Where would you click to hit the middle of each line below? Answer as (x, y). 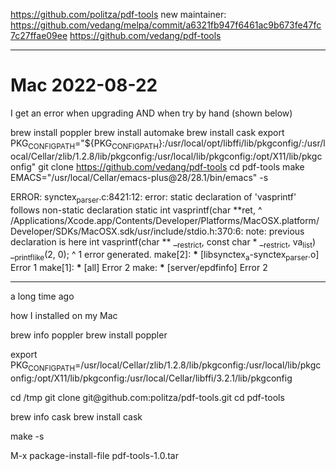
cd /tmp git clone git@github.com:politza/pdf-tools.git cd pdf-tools (147, 397)
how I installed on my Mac (64, 316)
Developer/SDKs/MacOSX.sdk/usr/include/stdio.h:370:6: (127, 231)
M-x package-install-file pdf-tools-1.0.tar (94, 455)
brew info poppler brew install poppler (89, 335)
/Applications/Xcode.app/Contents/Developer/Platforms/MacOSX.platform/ (165, 220)
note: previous (275, 231)
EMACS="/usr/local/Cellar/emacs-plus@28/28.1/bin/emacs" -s (139, 177)
